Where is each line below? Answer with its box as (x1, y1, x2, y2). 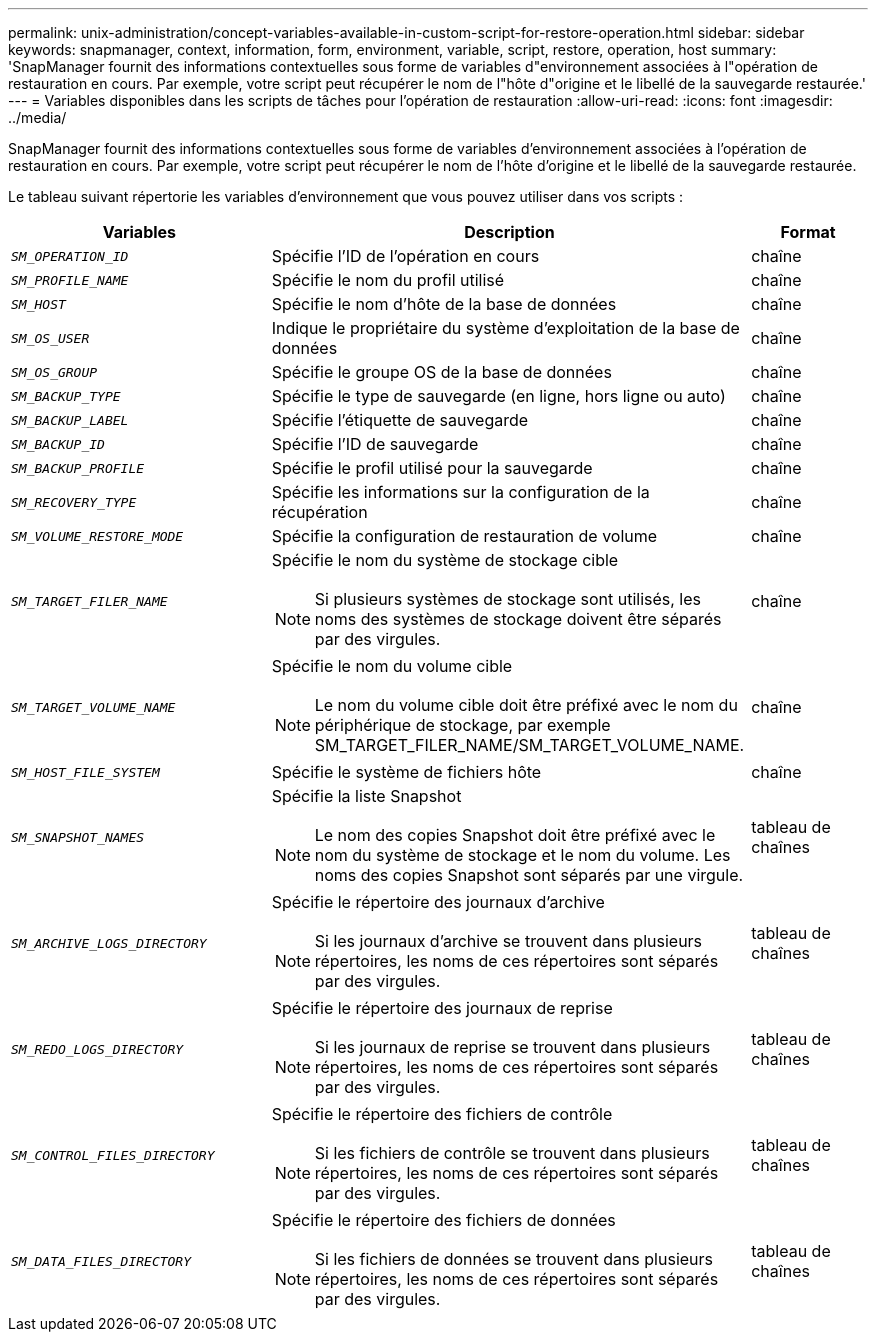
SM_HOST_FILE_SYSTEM (11, 764, 160, 780)
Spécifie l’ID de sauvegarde (271, 434, 479, 454)
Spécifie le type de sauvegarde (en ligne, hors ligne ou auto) (271, 386, 726, 406)
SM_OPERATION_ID (11, 248, 129, 264)
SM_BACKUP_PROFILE (11, 460, 145, 476)
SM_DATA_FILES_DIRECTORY (11, 1253, 192, 1269)
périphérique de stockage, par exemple (314, 715, 611, 735)
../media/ (8, 109, 67, 126)
